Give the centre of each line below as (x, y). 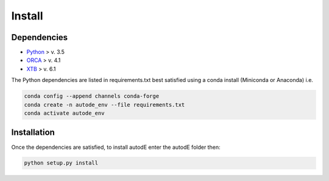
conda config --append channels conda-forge (92, 96)
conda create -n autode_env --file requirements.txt (104, 104)
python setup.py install (61, 163)
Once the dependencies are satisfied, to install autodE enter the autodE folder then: (116, 147)
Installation (33, 133)
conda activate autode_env (64, 113)
